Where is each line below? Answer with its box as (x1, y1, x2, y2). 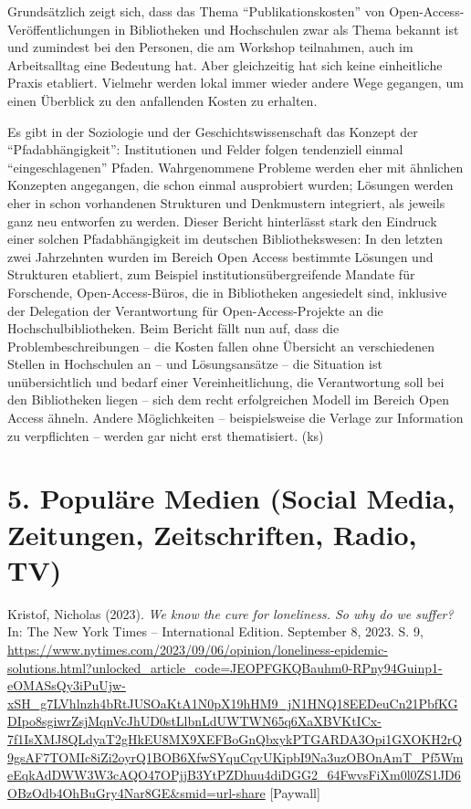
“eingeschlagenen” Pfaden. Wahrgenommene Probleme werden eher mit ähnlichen (7, 157, 464, 176)
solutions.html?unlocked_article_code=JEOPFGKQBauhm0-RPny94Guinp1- (7, 657, 443, 677)
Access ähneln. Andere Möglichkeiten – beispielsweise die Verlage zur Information (7, 408, 464, 427)
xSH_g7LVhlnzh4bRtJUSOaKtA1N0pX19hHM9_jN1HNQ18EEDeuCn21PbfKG (7, 693, 458, 712)
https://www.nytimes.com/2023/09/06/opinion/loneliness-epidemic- (7, 639, 388, 658)
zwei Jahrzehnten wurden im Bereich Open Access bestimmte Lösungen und (7, 247, 434, 266)
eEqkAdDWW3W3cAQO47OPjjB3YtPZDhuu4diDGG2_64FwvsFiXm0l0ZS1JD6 (7, 765, 461, 784)
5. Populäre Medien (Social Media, (7, 479, 455, 517)
